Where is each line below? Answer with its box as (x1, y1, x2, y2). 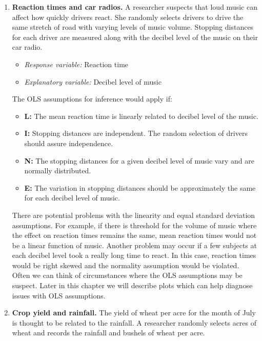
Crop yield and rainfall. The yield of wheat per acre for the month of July (12, 307, 256, 318)
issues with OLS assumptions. (12, 290, 106, 300)
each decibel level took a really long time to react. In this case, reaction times (12, 250, 256, 260)
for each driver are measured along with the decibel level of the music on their (12, 31, 258, 42)
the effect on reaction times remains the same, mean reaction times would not (12, 230, 257, 240)
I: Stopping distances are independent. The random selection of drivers (24, 128, 248, 138)
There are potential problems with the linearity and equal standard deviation (12, 209, 255, 220)
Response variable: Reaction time (24, 58, 129, 69)
